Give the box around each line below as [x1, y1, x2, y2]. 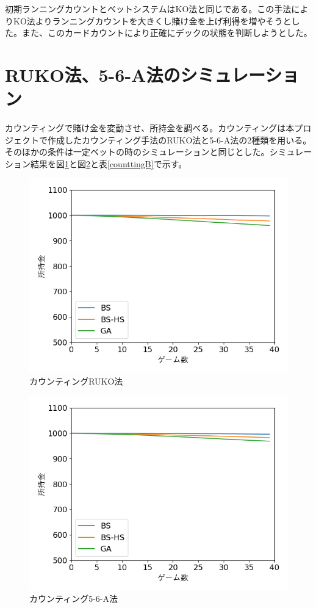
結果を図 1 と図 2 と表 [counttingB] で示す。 [30, 157, 187, 170]
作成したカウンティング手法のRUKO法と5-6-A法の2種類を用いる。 [47, 133, 312, 146]
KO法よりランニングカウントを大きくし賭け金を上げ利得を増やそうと [13, 14, 292, 27]
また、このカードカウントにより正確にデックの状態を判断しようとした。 [21, 26, 312, 39]
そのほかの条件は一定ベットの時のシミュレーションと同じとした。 [5, 145, 270, 158]
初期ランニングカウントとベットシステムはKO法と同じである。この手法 [5, 2, 292, 15]
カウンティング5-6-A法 [29, 592, 118, 605]
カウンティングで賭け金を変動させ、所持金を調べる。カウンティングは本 [5, 121, 295, 134]
